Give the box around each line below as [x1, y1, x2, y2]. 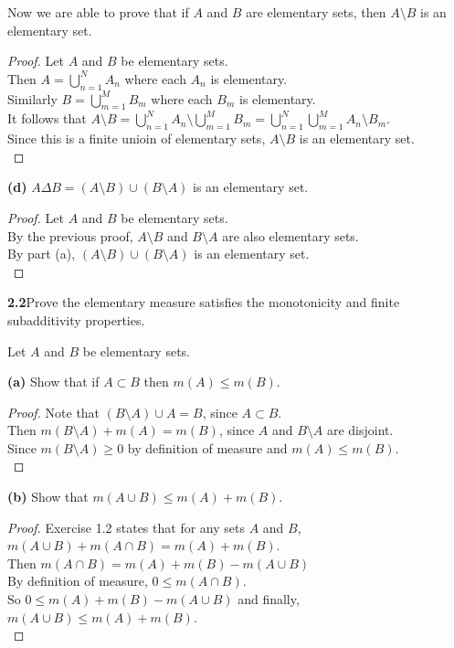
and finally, [238, 590, 300, 609]
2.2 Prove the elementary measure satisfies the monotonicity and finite [7, 292, 400, 312]
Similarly [7, 89, 58, 108]
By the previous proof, [7, 226, 133, 245]
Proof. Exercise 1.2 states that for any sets [7, 517, 245, 536]
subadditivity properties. [7, 310, 145, 329]
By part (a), [7, 244, 76, 263]
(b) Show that [7, 487, 89, 506]
